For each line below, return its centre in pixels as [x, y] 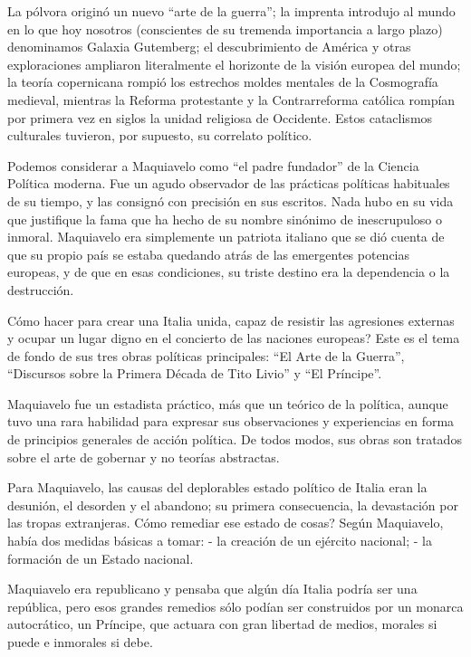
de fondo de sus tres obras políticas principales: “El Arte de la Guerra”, [206, 355]
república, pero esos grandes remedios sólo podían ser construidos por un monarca [235, 606]
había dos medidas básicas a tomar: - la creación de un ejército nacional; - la [220, 541]
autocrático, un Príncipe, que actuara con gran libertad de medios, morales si [222, 624]
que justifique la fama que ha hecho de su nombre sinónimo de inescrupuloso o [225, 219]
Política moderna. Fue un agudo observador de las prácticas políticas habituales [229, 183]
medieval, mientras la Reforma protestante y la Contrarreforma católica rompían [231, 99]
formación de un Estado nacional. [101, 558]
